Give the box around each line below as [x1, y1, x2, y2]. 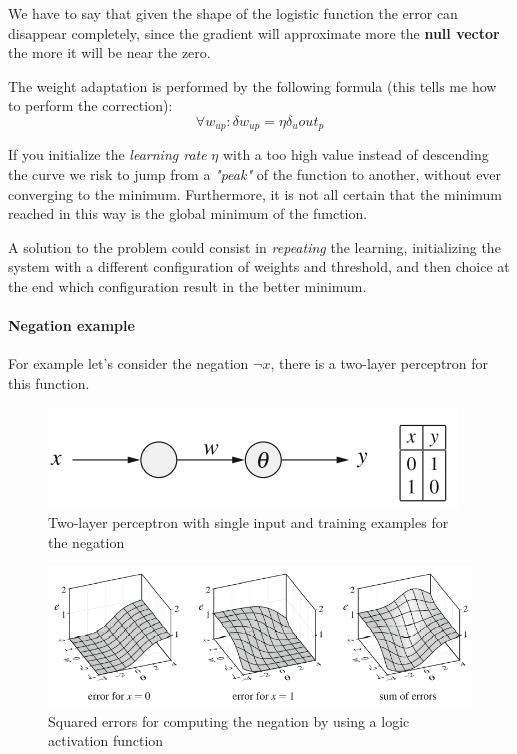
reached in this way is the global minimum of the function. [8, 203, 368, 224]
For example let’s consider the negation [8, 353, 249, 374]
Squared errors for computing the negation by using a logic [48, 710, 410, 731]
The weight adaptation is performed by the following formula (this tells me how [8, 75, 497, 96]
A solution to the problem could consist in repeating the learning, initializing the [8, 236, 501, 257]
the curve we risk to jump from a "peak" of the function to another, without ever [8, 164, 502, 185]
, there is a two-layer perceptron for [270, 353, 489, 374]
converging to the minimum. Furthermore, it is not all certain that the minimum [8, 183, 502, 204]
